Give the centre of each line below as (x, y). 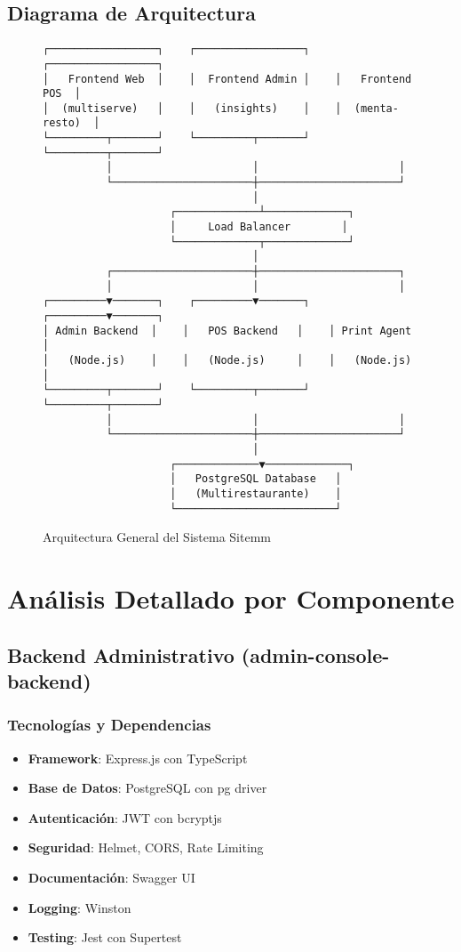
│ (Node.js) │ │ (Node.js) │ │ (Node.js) (227, 360)
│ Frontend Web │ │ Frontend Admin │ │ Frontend (227, 79)
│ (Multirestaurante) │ (256, 493)
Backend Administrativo (121, 654)
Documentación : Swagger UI (111, 877)
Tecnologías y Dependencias (109, 725)
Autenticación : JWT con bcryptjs (125, 817)
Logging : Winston (79, 907)
